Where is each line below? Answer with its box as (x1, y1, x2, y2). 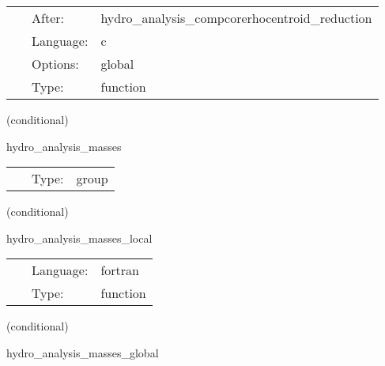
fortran (100, 261, 139, 280)
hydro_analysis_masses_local (6, 229, 153, 246)
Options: (32, 55, 79, 73)
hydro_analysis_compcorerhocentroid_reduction (100, 9, 372, 27)
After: (32, 9, 64, 27)
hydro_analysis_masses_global (6, 344, 159, 360)
